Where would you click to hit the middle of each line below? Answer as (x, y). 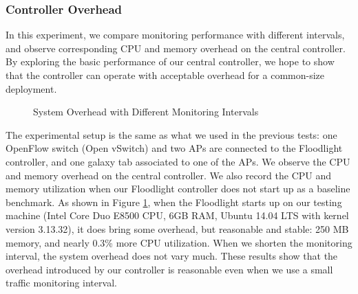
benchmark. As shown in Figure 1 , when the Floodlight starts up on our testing (174, 202)
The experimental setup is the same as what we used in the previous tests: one (171, 134)
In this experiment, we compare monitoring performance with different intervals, (175, 35)
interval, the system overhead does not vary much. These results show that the (172, 256)
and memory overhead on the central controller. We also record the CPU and (169, 175)
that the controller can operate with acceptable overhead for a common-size (165, 75)
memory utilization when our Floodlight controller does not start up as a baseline (178, 189)
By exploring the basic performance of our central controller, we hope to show (170, 61)
